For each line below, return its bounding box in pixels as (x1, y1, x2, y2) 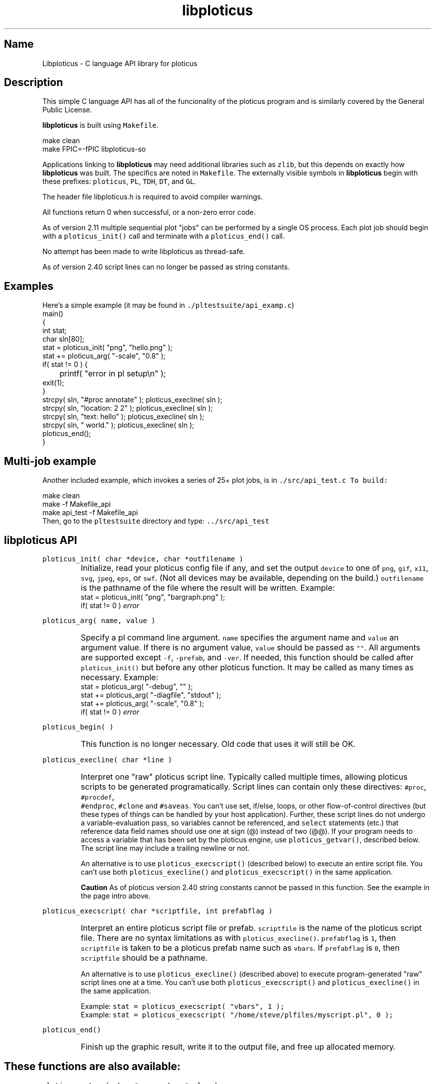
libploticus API (4, 534, 77, 546)
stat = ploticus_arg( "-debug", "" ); (80, 682, 193, 691)
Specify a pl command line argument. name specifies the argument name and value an (80, 632, 399, 642)
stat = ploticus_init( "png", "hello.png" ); (42, 343, 173, 352)
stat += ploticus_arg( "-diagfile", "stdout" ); (80, 690, 221, 699)
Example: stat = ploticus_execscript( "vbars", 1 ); (80, 1001, 285, 1010)
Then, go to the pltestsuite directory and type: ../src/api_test (42, 517, 270, 526)
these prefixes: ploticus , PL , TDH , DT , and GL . (42, 177, 197, 186)
